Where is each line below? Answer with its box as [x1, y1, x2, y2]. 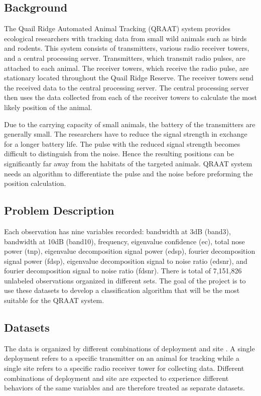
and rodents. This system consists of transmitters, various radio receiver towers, [4, 43, 249, 53]
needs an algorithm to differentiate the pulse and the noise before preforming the [4, 168, 253, 178]
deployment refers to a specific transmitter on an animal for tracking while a [4, 353, 239, 363]
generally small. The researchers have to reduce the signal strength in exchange [4, 129, 247, 139]
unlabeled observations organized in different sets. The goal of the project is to [4, 275, 246, 285]
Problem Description [4, 203, 114, 218]
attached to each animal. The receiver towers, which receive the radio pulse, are [4, 62, 249, 73]
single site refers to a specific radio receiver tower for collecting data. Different [4, 363, 244, 373]
